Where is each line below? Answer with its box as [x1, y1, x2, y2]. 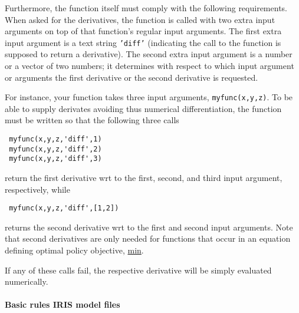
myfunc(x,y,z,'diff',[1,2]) [9, 204, 119, 213]
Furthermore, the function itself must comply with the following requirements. [5, 2, 287, 14]
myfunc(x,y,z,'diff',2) [9, 144, 102, 153]
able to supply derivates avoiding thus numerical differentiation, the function [5, 102, 282, 114]
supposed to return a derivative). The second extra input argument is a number [5, 48, 293, 60]
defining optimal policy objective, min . [5, 244, 144, 256]
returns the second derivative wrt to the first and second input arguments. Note [5, 220, 293, 233]
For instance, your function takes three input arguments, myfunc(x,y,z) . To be [5, 91, 293, 103]
